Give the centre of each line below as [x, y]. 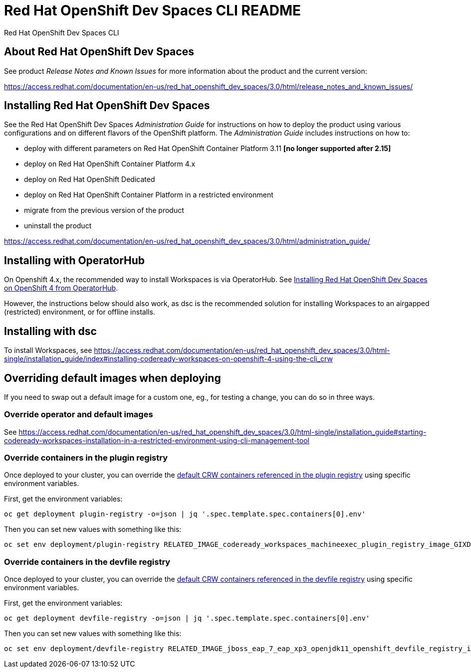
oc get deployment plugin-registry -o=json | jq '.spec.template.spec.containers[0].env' [185, 514]
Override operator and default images [79, 415]
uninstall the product [58, 226]
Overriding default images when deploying [113, 378]
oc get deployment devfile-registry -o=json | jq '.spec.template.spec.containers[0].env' [187, 618]
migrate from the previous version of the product [104, 210]
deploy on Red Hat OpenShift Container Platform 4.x [110, 164]
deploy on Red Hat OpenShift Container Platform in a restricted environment [149, 195]
